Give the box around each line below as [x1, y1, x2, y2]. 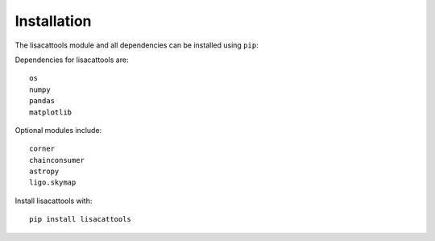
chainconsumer [29, 156, 85, 164]
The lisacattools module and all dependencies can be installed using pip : [14, 40, 259, 50]
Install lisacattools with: [14, 196, 93, 206]
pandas [29, 97, 56, 106]
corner [29, 144, 56, 153]
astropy [29, 167, 60, 177]
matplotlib [29, 107, 72, 117]
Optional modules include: [14, 125, 102, 135]
